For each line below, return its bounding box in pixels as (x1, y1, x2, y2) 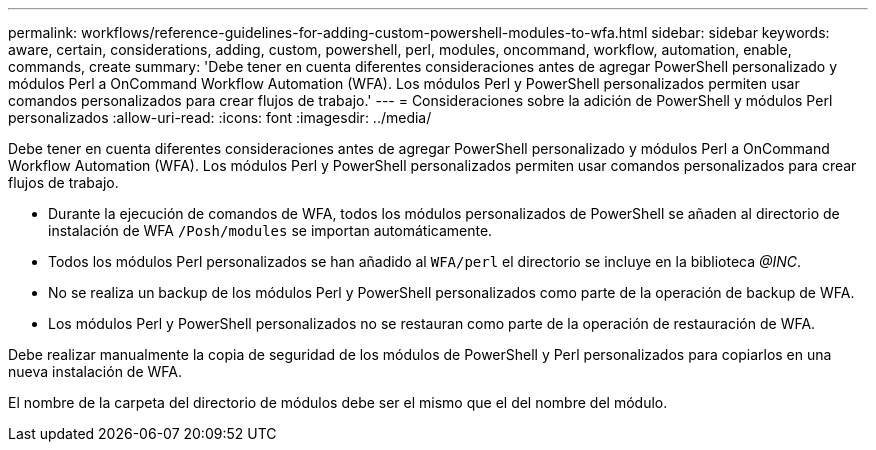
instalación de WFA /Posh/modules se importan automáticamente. (48, 222, 493, 239)
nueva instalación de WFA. (8, 363, 182, 380)
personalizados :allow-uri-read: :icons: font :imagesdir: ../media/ (8, 109, 432, 126)
